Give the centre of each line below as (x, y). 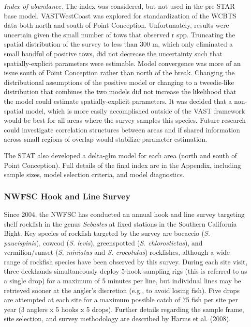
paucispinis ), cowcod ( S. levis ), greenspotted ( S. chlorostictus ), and (103, 242)
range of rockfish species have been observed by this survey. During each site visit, (126, 261)
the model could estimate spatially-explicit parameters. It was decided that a (118, 101)
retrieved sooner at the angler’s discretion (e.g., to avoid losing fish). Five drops (122, 290)
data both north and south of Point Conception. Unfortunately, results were (117, 25)
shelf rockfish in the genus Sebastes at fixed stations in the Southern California (120, 223)
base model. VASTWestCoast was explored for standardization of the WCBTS (120, 15)
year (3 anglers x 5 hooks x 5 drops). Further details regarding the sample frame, (124, 309)
